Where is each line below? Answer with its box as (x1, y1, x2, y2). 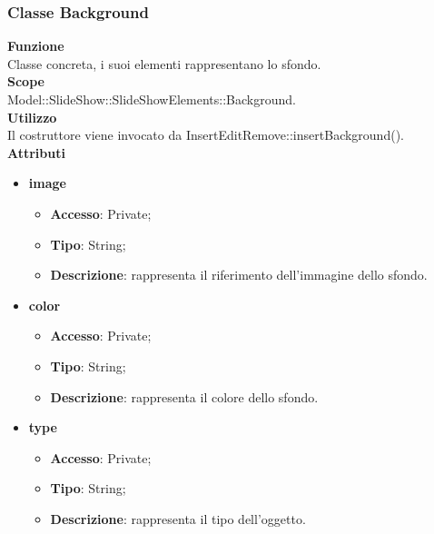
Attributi (7, 143, 65, 162)
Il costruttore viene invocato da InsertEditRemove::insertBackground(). (7, 125, 404, 144)
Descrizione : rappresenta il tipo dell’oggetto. (50, 509, 306, 528)
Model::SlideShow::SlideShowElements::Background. (7, 90, 296, 108)
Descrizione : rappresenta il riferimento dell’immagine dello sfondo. (50, 265, 428, 284)
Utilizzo (7, 107, 57, 126)
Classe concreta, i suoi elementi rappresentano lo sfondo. (7, 54, 321, 73)
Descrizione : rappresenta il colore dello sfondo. (50, 387, 319, 406)
